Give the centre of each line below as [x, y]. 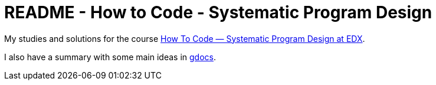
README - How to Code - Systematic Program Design [218, 12]
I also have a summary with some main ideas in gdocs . [110, 57]
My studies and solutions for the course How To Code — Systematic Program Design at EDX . [185, 38]
